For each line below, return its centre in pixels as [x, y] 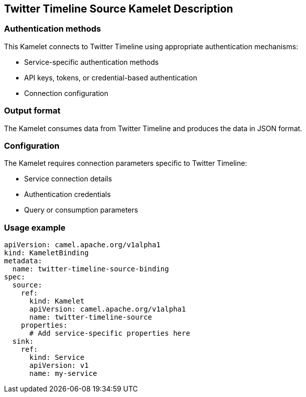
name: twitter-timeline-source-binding [91, 269]
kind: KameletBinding [46, 253]
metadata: [23, 261]
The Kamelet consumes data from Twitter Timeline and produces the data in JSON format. [153, 128]
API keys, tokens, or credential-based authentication [111, 77]
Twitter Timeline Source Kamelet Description [119, 9]
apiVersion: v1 [59, 366]
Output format [32, 111]
